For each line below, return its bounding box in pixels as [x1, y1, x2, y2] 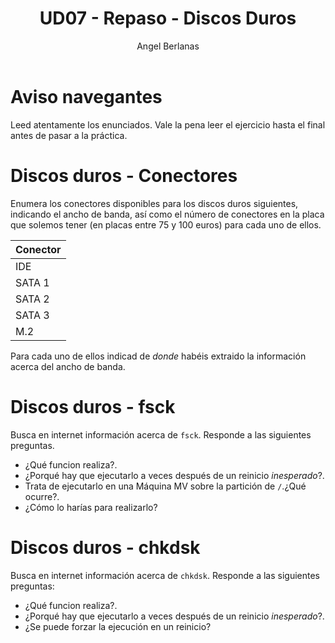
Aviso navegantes [10, 85, 163, 108]
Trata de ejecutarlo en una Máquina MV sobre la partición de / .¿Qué [24, 480, 307, 492]
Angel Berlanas [136, 40, 200, 52]
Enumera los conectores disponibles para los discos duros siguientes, [10, 197, 299, 209]
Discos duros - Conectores [10, 164, 238, 187]
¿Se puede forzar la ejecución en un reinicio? [24, 620, 212, 632]
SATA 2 [15, 292, 50, 306]
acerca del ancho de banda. [10, 360, 126, 372]
